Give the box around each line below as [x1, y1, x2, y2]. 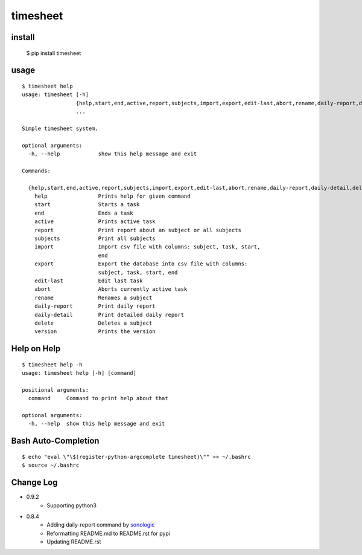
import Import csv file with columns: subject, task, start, [34, 244, 261, 250]
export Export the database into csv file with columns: [34, 261, 248, 267]
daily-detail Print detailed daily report [34, 311, 184, 318]
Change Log [11, 478, 58, 488]
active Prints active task [34, 218, 156, 225]
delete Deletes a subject [34, 319, 153, 326]
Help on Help [11, 343, 61, 354]
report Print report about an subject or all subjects [34, 227, 241, 233]
